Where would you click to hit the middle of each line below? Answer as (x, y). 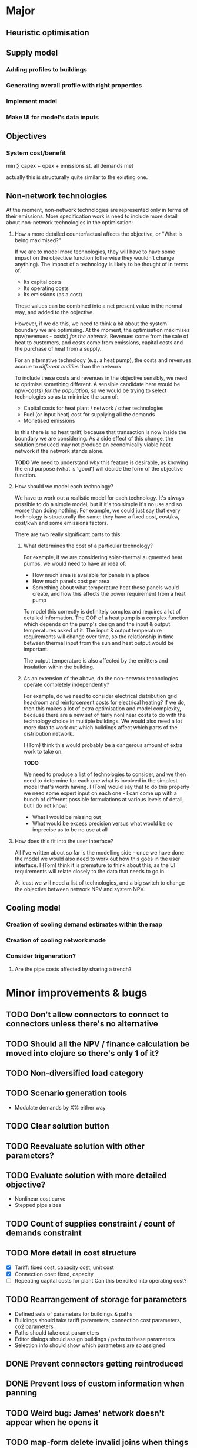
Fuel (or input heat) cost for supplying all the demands (89, 415)
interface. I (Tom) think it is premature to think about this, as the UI (95, 865)
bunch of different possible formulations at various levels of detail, (103, 800)
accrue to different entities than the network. (69, 367)
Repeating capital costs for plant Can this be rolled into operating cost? (101, 1280)
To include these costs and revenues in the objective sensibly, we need (101, 378)
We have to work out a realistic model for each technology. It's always (99, 498)
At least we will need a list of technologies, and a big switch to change (100, 883)
